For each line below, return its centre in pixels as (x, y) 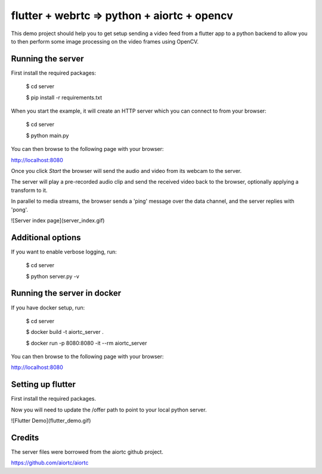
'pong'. (20, 209)
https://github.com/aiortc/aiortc (50, 463)
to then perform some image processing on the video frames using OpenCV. (105, 41)
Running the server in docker (66, 293)
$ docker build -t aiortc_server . (65, 332)
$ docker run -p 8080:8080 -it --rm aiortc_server (86, 343)
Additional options (46, 238)
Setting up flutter (43, 385)
